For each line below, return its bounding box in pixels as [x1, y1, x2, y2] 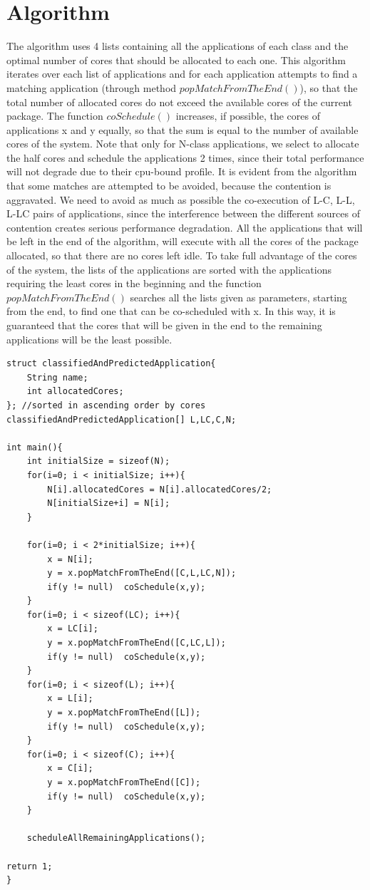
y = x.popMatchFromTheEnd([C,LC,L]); [47, 638, 226, 648]
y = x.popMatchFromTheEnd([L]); [47, 708, 201, 718]
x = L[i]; [47, 693, 93, 704]
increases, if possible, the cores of [175, 108, 320, 123]
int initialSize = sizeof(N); [26, 456, 170, 467]
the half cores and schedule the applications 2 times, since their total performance [6, 150, 364, 165]
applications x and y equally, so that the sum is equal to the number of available [6, 122, 359, 137]
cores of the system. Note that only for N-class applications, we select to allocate [6, 136, 359, 151]
